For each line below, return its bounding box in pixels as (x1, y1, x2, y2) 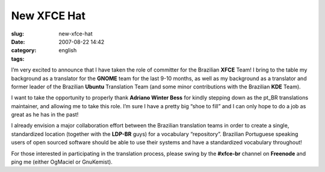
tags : (11, 55, 25, 63)
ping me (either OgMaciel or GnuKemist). (11, 158, 113, 165)
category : (11, 47, 37, 54)
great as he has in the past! (11, 111, 79, 118)
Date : (11, 38, 25, 45)
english (58, 47, 77, 54)
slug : (11, 30, 24, 37)
